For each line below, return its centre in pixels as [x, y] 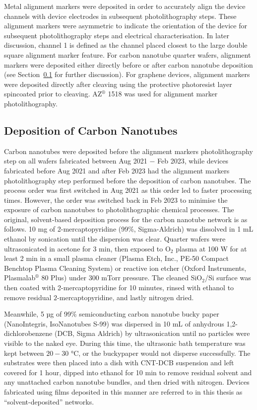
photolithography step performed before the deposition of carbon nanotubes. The [128, 180]
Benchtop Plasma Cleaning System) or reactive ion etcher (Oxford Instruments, [125, 268]
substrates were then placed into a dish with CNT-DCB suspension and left [119, 363]
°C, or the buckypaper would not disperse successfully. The [161, 353]
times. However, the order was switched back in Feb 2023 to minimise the [116, 200]
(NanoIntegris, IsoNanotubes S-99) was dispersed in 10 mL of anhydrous [114, 323]
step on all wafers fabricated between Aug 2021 [76, 161]
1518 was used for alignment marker [163, 94]
